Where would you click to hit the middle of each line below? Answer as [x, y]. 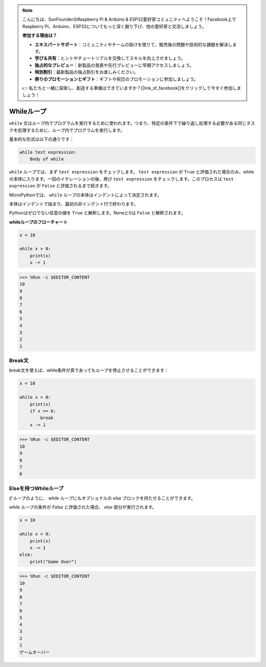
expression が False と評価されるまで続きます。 [60, 186]
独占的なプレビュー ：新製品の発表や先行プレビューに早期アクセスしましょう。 [114, 65]
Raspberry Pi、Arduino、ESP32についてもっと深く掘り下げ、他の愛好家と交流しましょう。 [114, 26]
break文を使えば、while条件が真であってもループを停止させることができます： [89, 370]
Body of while [47, 159]
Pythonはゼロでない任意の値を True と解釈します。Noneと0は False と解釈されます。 [97, 213]
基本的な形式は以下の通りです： [41, 139]
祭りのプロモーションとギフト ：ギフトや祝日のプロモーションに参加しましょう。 [116, 79]
